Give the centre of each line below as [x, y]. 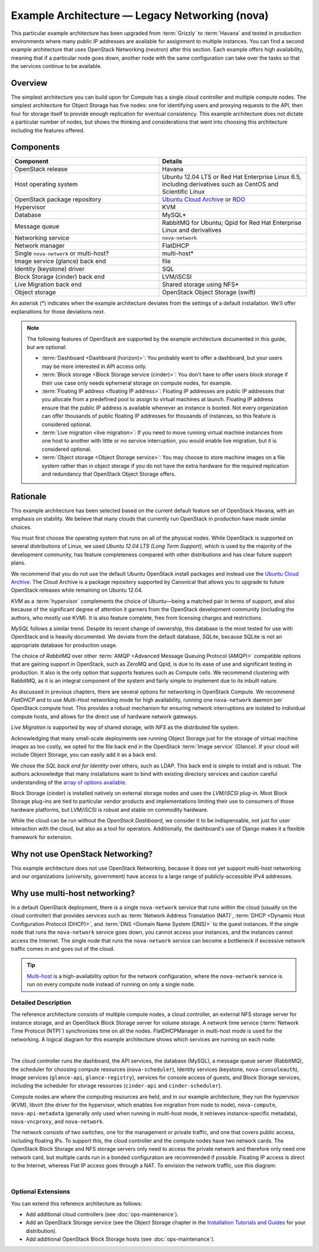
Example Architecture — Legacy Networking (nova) [140, 15]
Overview [29, 83]
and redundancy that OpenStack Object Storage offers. [109, 474]
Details [172, 162]
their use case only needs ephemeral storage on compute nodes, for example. [137, 383]
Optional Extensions [40, 1192]
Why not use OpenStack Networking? [82, 854]
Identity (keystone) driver [50, 269]
